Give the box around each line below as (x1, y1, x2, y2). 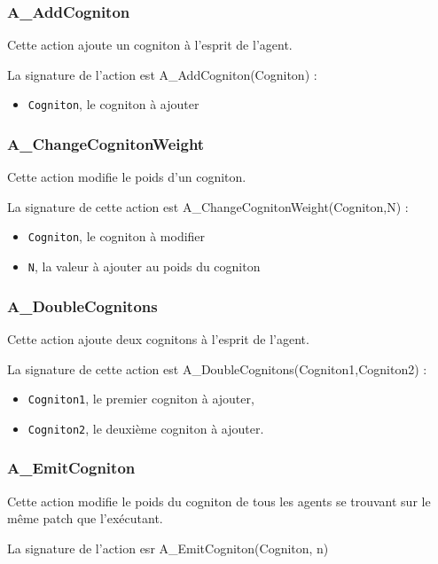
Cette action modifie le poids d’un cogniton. (7, 168, 246, 186)
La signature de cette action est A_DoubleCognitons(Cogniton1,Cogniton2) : (7, 359, 427, 378)
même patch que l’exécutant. (7, 509, 163, 528)
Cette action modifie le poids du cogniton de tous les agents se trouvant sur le (7, 491, 431, 510)
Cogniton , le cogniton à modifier (27, 227, 206, 246)
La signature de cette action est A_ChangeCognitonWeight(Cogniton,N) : (7, 197, 409, 215)
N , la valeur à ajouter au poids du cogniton (27, 257, 261, 276)
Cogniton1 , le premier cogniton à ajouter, (27, 389, 254, 408)
